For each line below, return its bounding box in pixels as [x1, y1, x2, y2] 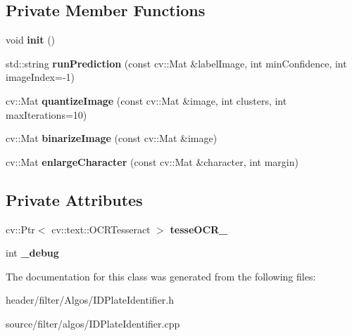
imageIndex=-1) [6, 70, 75, 84]
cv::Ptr [6, 221, 35, 236]
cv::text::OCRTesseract [51, 221, 151, 236]
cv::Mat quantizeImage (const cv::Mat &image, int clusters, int [6, 93, 287, 108]
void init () [6, 32, 56, 47]
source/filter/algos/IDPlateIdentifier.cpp [6, 316, 180, 330]
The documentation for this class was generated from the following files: [6, 269, 316, 283]
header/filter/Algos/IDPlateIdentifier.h [6, 292, 175, 307]
